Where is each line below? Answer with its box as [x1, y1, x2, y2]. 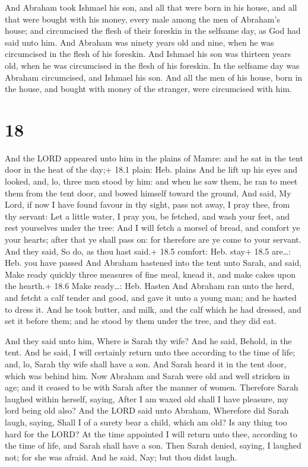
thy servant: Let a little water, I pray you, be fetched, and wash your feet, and [5, 209, 290, 222]
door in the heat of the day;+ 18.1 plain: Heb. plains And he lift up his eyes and [5, 163, 298, 176]
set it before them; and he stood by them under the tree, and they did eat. [5, 314, 277, 327]
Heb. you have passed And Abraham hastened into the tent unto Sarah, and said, [5, 256, 302, 269]
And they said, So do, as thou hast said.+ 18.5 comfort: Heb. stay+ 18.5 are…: [5, 244, 291, 257]
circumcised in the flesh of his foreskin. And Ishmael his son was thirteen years [5, 47, 291, 60]
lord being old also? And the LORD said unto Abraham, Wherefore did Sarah [5, 404, 289, 417]
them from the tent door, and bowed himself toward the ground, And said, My [5, 186, 291, 199]
